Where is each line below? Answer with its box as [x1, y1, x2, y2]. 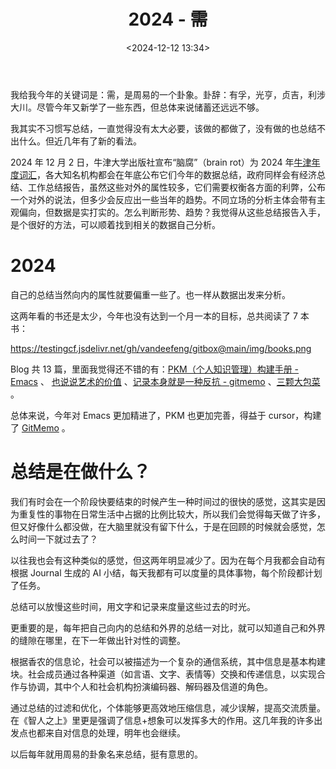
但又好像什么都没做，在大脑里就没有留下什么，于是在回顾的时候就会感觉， [10, 520, 317, 532]
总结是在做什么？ [10, 461, 152, 484]
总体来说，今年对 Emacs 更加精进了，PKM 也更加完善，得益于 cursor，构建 [10, 409, 322, 421]
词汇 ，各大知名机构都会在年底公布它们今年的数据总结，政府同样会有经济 [18, 168, 317, 180]
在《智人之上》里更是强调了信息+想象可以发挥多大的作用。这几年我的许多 [10, 714, 315, 726]
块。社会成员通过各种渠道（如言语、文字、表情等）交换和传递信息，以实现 [10, 668, 317, 680]
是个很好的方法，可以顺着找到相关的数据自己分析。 [10, 218, 221, 230]
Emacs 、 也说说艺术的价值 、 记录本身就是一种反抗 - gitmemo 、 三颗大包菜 [10, 375, 321, 387]
